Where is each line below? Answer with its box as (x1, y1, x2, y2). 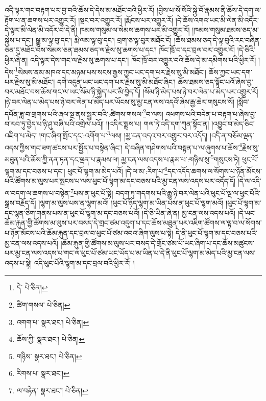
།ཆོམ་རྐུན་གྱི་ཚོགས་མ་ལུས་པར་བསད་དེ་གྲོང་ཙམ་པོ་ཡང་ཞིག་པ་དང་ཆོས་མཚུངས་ (60, 237, 254, 248)
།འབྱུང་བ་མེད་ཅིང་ (211, 118, 255, 129)
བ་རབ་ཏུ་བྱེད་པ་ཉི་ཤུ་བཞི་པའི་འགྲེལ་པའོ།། (5, 118, 104, 129)
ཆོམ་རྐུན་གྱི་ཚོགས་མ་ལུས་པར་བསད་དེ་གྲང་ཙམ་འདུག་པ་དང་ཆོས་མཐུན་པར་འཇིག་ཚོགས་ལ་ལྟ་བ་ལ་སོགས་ (5, 217, 262, 228)
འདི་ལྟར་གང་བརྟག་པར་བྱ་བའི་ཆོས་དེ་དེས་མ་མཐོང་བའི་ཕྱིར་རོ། (5, 5, 155, 15)
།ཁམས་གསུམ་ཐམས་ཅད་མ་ (192, 24, 259, 35)
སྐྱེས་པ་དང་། (5, 34, 33, 45)
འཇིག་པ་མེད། (5, 130, 37, 141)
